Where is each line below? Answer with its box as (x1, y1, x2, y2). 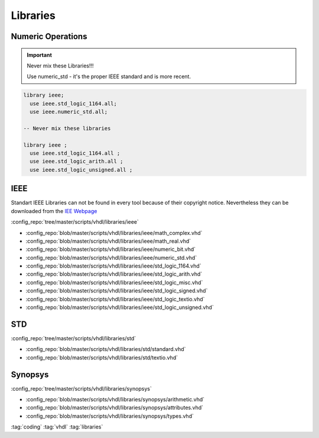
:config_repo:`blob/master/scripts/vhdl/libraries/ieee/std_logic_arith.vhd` (25, 270, 203, 278)
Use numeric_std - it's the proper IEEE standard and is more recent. (27, 73, 191, 80)
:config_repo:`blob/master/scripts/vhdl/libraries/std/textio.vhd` (25, 354, 178, 361)
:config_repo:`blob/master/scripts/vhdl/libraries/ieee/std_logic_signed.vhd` (25, 287, 208, 294)
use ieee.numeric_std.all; (30, 108, 108, 115)
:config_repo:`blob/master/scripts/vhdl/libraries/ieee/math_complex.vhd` (25, 229, 203, 236)
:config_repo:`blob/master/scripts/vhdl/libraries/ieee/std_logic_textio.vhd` (25, 295, 205, 302)
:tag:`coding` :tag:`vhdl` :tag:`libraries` (11, 423, 103, 430)
